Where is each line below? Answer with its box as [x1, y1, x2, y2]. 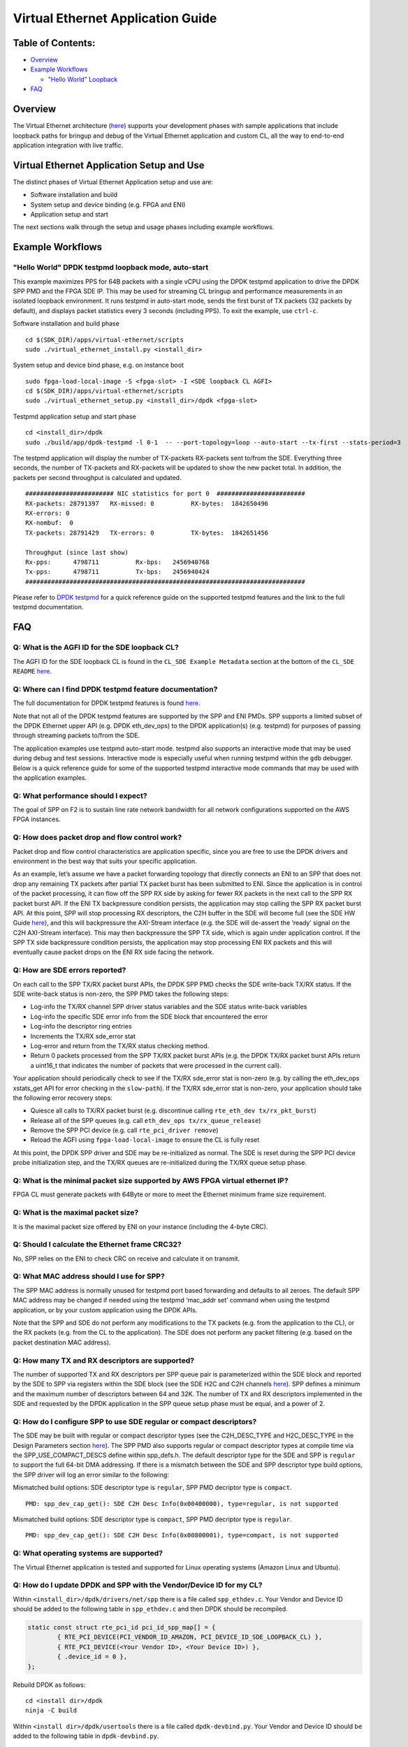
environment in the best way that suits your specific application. [13, 857, 197, 865]
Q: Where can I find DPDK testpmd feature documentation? [13, 684, 218, 694]
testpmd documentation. [13, 603, 84, 611]
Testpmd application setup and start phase [13, 412, 136, 421]
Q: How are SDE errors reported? [13, 965, 126, 975]
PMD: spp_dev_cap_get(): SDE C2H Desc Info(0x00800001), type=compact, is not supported [25, 1531, 339, 1539]
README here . [13, 667, 52, 676]
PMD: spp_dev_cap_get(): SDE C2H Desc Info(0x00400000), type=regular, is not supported [25, 1500, 339, 1507]
